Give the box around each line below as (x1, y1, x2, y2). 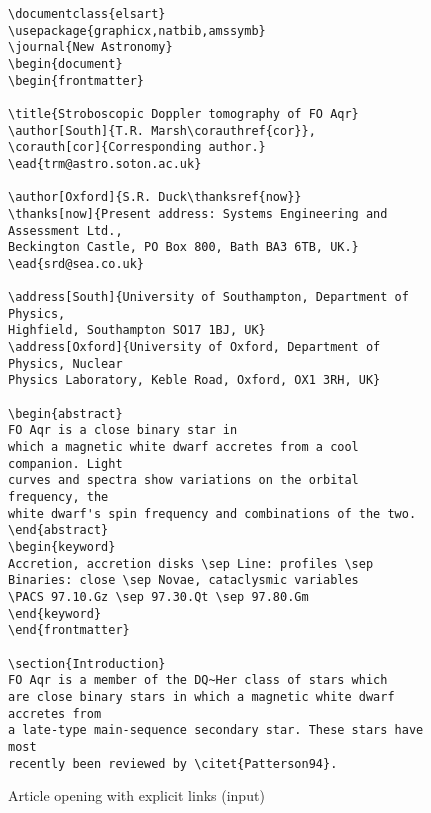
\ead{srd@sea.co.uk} (8, 256, 145, 271)
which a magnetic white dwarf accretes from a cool (8, 440, 359, 455)
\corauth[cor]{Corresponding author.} (8, 140, 266, 155)
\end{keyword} (8, 606, 102, 621)
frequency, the (8, 490, 109, 505)
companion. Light (8, 456, 123, 471)
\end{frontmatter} (8, 623, 130, 638)
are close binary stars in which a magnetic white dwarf (8, 689, 395, 704)
